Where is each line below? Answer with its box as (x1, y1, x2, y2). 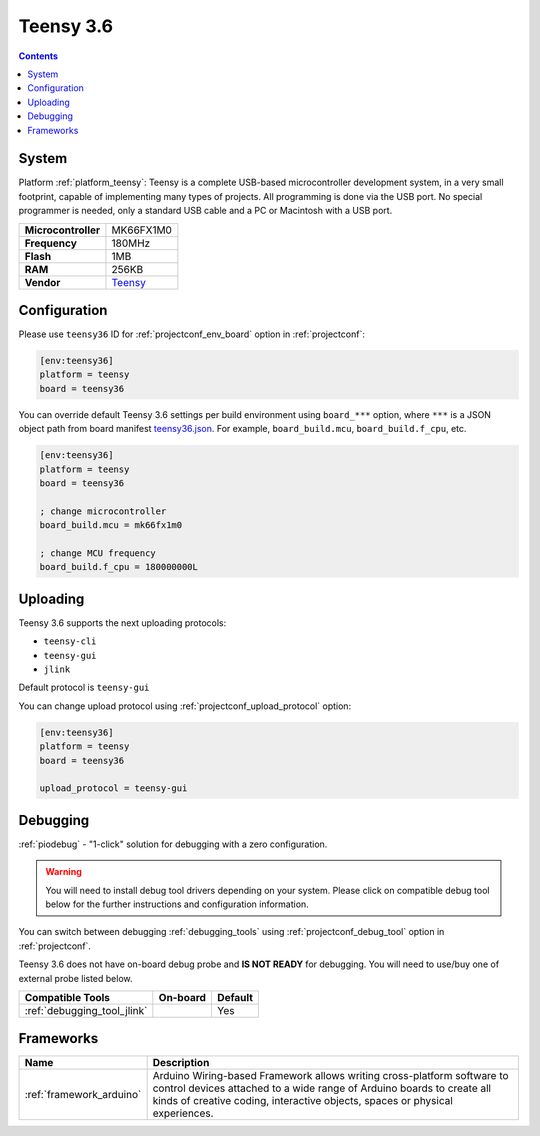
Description (152, 1056, 210, 1070)
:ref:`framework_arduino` (24, 1088, 142, 1102)
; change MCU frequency (39, 547, 157, 559)
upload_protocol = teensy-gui (39, 783, 188, 794)
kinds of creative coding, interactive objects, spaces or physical (152, 1094, 454, 1108)
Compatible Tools (24, 990, 110, 1004)
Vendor (24, 275, 61, 289)
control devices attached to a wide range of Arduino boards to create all (152, 1081, 492, 1095)
